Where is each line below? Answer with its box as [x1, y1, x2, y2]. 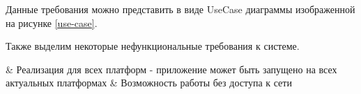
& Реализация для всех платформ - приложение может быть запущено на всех [6, 62, 337, 76]
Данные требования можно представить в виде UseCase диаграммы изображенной [6, 2, 355, 16]
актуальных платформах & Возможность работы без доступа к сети [6, 75, 292, 90]
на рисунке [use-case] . [6, 15, 98, 30]
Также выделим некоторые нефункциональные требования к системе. [6, 39, 300, 53]
